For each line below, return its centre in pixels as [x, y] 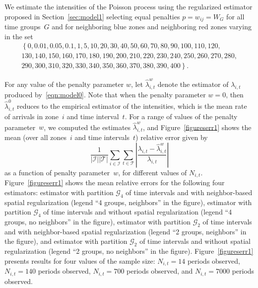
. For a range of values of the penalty [181, 116]
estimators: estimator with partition [59, 192]
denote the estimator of [193, 84]
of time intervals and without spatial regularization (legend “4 [138, 212]
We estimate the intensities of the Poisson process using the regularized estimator [129, 6]
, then [235, 94]
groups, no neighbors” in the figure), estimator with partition [97, 221]
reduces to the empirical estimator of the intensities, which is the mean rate [132, 106]
